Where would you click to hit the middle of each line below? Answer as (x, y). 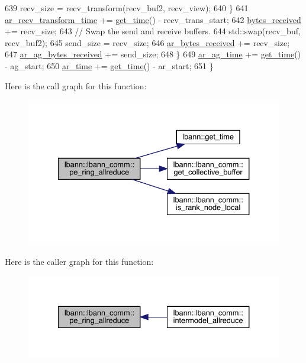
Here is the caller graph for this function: (79, 262)
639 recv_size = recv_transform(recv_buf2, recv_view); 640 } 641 (127, 8)
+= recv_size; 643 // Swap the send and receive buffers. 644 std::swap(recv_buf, (153, 31)
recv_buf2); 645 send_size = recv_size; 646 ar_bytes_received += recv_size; (147, 42)
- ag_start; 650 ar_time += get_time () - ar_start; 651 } (109, 65)
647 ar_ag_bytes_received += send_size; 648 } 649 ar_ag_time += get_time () (153, 54)
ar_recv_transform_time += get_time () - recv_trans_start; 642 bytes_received (153, 19)
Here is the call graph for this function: (76, 85)
